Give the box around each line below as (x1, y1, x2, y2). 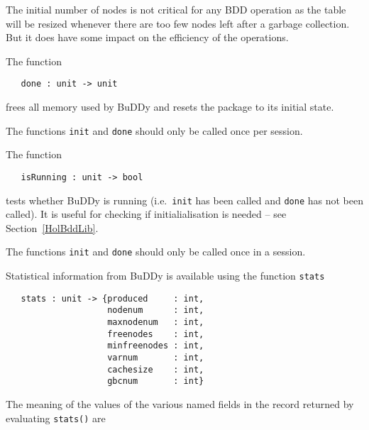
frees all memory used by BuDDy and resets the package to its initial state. (6, 99, 334, 114)
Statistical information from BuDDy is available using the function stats (6, 268, 325, 283)
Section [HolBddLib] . (6, 220, 99, 235)
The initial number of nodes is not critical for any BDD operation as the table (6, 2, 346, 16)
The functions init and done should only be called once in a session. (6, 244, 306, 259)
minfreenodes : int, (107, 341, 204, 351)
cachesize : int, (107, 364, 204, 375)
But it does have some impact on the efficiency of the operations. (6, 30, 289, 45)
